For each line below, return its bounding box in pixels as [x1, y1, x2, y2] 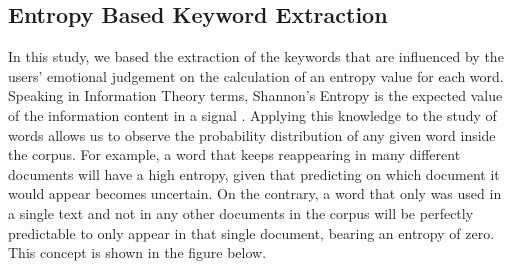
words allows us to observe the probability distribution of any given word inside [8, 124, 496, 145]
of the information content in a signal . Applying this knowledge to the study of [8, 104, 497, 125]
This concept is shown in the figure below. [8, 242, 267, 263]
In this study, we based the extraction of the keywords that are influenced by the [8, 46, 504, 67]
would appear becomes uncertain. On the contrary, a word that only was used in [8, 183, 502, 204]
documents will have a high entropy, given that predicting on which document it [8, 163, 500, 184]
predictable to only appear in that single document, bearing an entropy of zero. [8, 222, 495, 243]
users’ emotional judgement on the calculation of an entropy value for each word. [8, 65, 504, 86]
